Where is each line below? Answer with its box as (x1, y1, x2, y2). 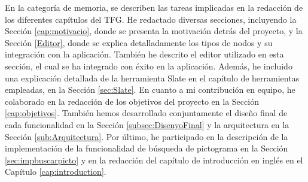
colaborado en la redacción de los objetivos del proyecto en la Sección (5, 95, 259, 107)
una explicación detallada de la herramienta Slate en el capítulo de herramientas (5, 71, 300, 84)
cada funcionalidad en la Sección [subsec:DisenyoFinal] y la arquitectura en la (5, 118, 289, 131)
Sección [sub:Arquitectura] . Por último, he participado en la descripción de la (5, 130, 288, 142)
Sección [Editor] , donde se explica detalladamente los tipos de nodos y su (5, 36, 273, 48)
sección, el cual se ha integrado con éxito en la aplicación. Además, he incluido (5, 59, 292, 72)
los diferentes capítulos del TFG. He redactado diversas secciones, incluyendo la (5, 13, 297, 25)
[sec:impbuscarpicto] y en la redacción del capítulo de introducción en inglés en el (5, 153, 303, 166)
